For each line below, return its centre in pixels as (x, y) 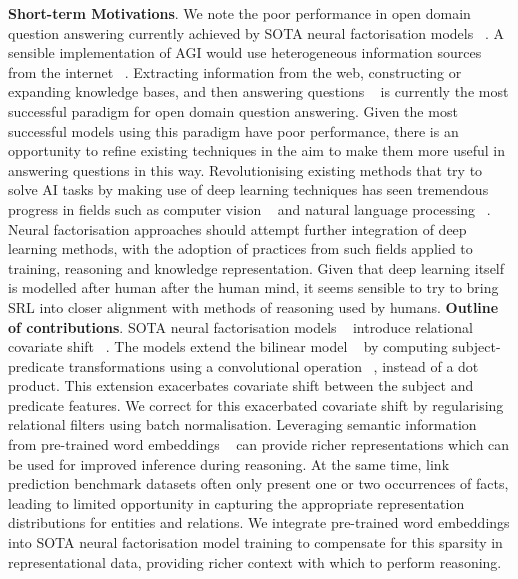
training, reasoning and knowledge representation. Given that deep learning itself (256, 267)
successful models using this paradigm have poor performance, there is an (233, 130)
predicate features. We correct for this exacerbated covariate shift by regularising (256, 404)
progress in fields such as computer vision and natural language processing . (249, 208)
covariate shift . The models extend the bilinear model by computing (228, 346)
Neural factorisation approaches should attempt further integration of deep (237, 228)
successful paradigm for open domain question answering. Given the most (233, 110)
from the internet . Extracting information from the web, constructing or (235, 71)
